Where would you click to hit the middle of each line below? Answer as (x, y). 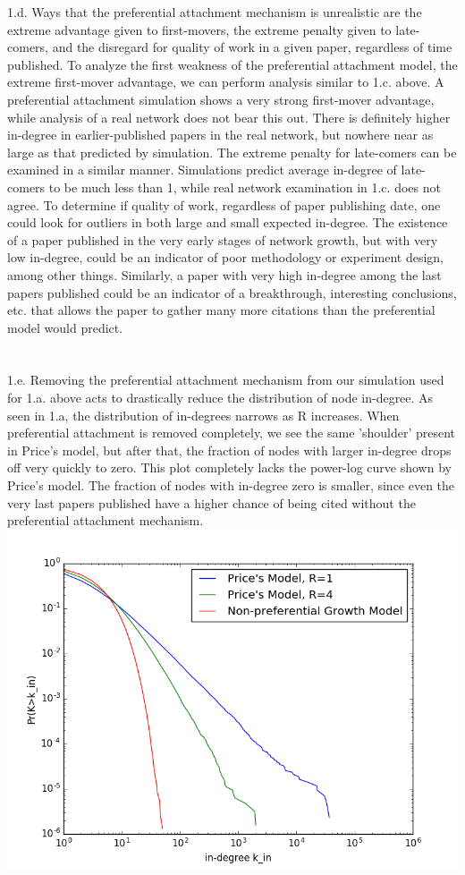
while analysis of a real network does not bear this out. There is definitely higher (229, 117)
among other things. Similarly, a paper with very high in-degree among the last (224, 274)
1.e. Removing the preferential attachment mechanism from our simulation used (226, 380)
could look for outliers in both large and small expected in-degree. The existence (228, 222)
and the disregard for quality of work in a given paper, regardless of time (252, 47)
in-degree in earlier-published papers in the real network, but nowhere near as (220, 135)
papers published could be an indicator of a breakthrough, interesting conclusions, (232, 292)
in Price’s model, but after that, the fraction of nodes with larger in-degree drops (229, 450)
